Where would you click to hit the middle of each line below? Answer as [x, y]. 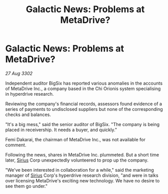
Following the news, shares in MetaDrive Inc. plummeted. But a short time [82, 154]
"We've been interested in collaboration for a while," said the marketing [80, 170]
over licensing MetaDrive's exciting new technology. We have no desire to [82, 180]
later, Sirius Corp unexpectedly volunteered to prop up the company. [77, 160]
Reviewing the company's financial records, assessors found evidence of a [84, 104]
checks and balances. [28, 114]
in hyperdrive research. [30, 94]
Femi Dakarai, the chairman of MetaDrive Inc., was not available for [75, 139]
